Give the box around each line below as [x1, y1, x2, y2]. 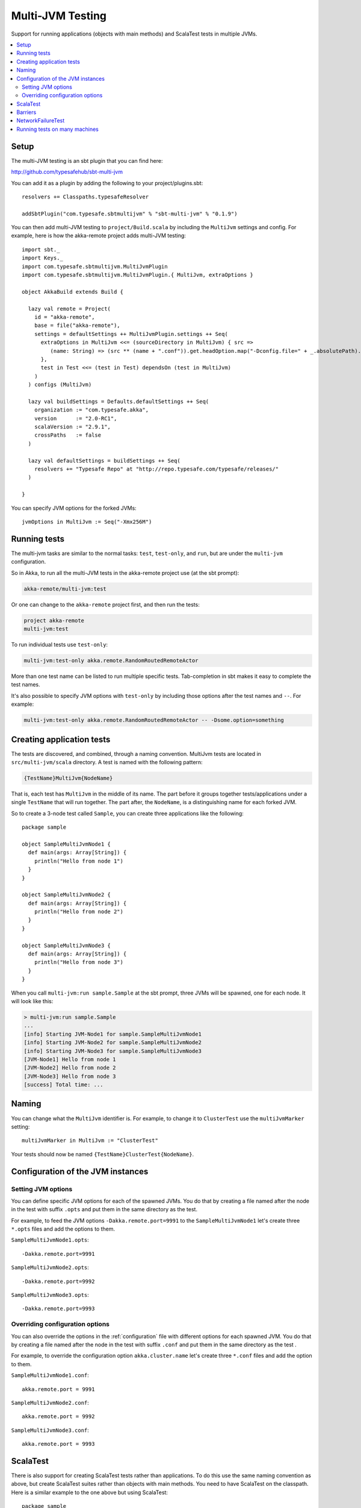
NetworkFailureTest [16, 117, 65, 124]
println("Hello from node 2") [34, 908, 123, 915]
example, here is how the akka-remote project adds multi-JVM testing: [11, 232, 187, 239]
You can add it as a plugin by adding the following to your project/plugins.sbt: [11, 179, 203, 186]
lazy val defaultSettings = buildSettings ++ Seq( [28, 457, 180, 464]
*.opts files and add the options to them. [11, 1225, 116, 1233]
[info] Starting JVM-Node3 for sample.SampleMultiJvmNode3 [23, 1047, 202, 1054]
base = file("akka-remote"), [34, 322, 120, 329]
